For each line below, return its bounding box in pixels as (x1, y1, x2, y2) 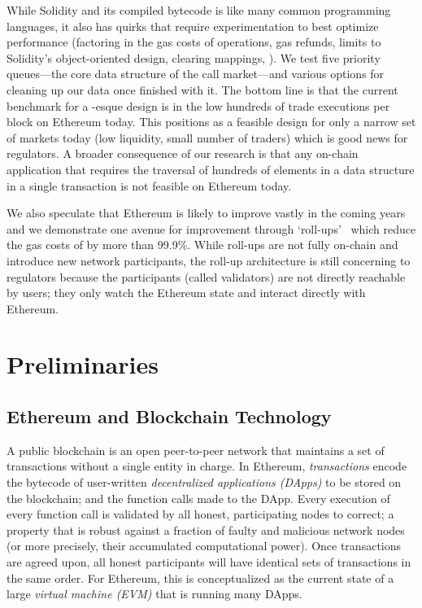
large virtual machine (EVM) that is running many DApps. (7, 585, 302, 602)
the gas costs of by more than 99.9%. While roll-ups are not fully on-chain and (7, 236, 398, 253)
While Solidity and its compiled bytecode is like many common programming (7, 2, 391, 18)
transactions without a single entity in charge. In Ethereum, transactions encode (7, 457, 407, 475)
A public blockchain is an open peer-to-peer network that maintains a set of (7, 441, 385, 458)
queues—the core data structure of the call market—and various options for (7, 65, 385, 82)
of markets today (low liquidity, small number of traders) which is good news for (7, 129, 408, 146)
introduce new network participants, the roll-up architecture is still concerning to (7, 252, 411, 269)
